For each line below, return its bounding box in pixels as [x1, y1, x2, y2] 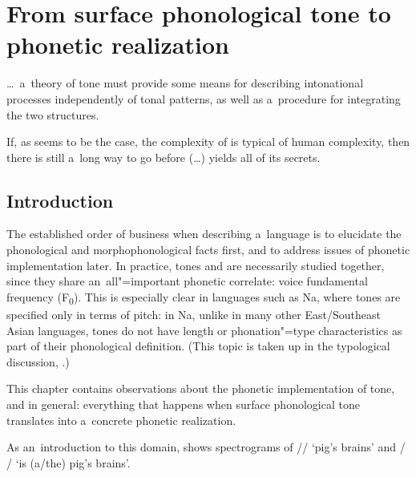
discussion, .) [6, 353, 70, 370]
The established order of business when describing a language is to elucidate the [6, 225, 402, 242]
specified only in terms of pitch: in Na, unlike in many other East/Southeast [6, 305, 381, 322]
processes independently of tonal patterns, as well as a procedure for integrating [6, 90, 401, 107]
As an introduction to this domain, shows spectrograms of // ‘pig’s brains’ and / [6, 439, 406, 455]
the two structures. [6, 106, 99, 123]
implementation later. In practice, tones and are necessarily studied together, [6, 257, 385, 273]
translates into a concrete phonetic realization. [6, 411, 236, 428]
